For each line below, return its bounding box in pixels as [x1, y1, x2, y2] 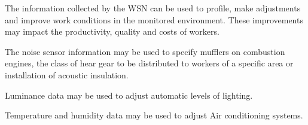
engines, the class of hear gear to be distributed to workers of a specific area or [5, 57, 294, 69]
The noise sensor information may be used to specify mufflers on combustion [5, 45, 285, 57]
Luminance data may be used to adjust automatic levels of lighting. [5, 89, 253, 101]
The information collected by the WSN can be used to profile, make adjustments [5, 2, 301, 14]
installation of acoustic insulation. [5, 68, 129, 81]
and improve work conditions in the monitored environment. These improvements [5, 13, 303, 26]
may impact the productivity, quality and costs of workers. [5, 25, 219, 38]
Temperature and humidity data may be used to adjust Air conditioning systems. [5, 109, 303, 121]
